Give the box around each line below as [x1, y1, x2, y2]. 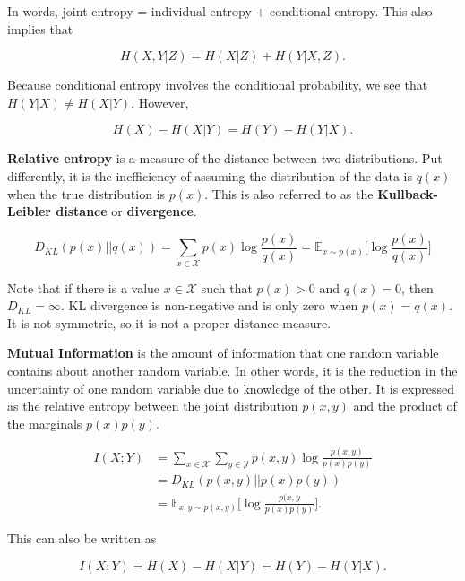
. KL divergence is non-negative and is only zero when [61, 296, 358, 315]
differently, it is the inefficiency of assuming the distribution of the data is [7, 166, 412, 185]
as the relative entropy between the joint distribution [7, 396, 298, 415]
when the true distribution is [7, 184, 166, 203]
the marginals [7, 413, 82, 432]
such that [201, 278, 253, 297]
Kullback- [377, 184, 438, 203]
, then [401, 278, 434, 297]
